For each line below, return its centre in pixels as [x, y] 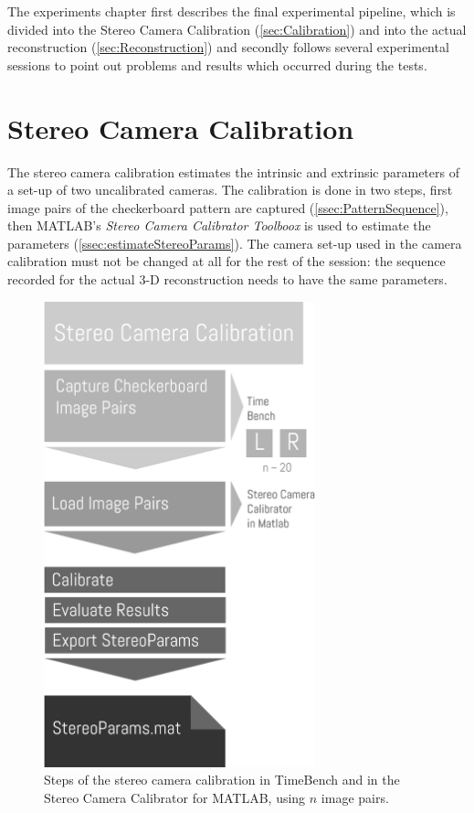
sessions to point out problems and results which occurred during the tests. [217, 64]
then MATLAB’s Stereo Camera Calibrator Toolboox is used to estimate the [219, 225]
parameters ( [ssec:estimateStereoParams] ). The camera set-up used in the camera [235, 243]
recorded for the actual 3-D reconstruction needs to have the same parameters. [227, 279]
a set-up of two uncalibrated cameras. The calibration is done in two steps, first [230, 190]
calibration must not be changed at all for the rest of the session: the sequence [226, 261]
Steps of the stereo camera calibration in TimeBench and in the [222, 780]
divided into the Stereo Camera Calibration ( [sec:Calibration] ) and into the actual [237, 29]
